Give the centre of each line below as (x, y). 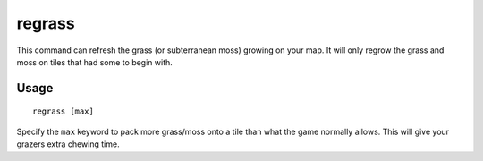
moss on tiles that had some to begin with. (95, 62)
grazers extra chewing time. (68, 144)
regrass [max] (63, 111)
